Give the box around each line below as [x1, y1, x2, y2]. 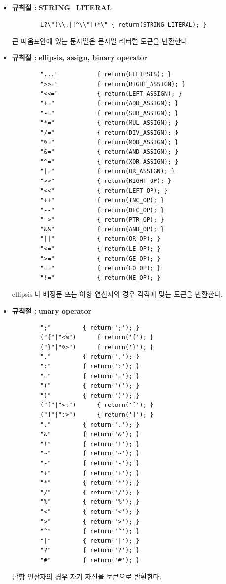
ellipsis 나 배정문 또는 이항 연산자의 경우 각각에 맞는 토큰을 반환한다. [12, 289, 223, 299]
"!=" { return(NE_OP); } [40, 274, 161, 281]
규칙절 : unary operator [12, 306, 92, 316]
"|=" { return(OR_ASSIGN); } [40, 168, 175, 175]
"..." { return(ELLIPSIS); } [40, 71, 171, 78]
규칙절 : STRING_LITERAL [12, 2, 112, 12]
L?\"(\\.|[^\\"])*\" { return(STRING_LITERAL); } [40, 21, 207, 28]
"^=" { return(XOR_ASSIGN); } [40, 158, 179, 165]
